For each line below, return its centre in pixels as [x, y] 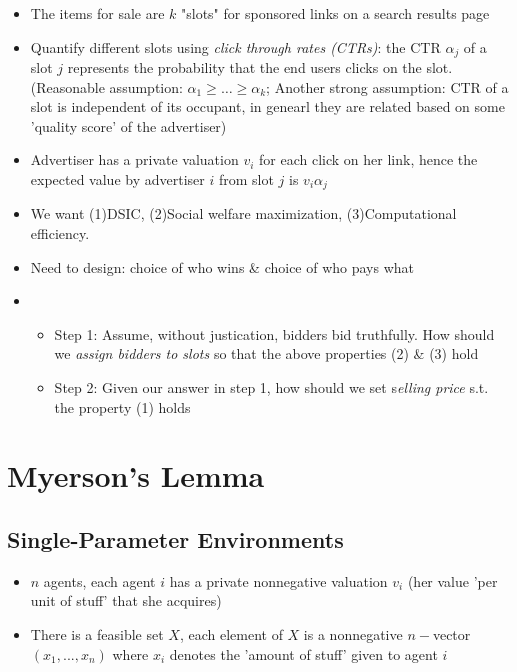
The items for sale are [97, 13]
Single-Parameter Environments [175, 538]
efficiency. [60, 233]
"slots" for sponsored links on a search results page [335, 13]
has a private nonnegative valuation [278, 580]
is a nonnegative [353, 633]
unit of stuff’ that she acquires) [126, 600]
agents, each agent [99, 580]
